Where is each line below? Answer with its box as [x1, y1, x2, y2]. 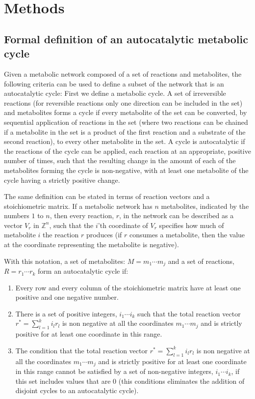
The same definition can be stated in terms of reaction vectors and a [4, 191, 210, 201]
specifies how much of [159, 220, 224, 230]
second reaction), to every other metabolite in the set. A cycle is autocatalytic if [4, 136, 245, 146]
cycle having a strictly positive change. [4, 174, 120, 185]
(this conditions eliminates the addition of [118, 375, 245, 386]
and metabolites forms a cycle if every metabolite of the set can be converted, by [4, 107, 247, 117]
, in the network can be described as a [119, 210, 234, 221]
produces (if [86, 229, 122, 240]
